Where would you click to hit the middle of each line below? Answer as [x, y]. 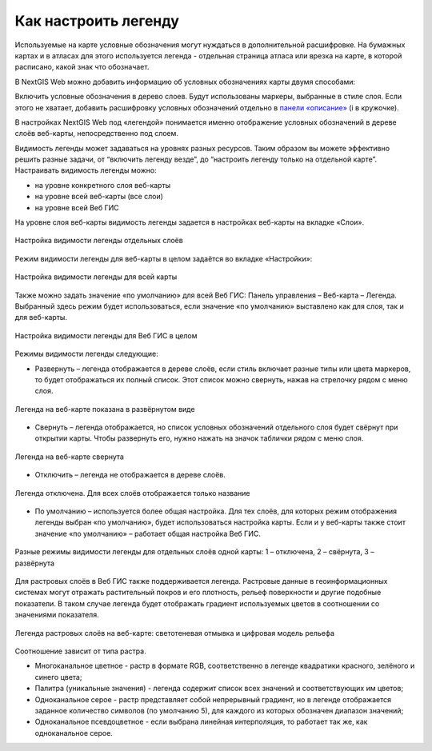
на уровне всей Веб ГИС [77, 207]
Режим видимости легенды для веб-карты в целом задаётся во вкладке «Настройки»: [164, 258]
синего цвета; [58, 677]
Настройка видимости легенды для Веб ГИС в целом [106, 335]
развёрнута [35, 563]
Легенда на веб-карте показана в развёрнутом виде [105, 409]
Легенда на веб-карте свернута [69, 457]
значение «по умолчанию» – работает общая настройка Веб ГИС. [148, 533]
